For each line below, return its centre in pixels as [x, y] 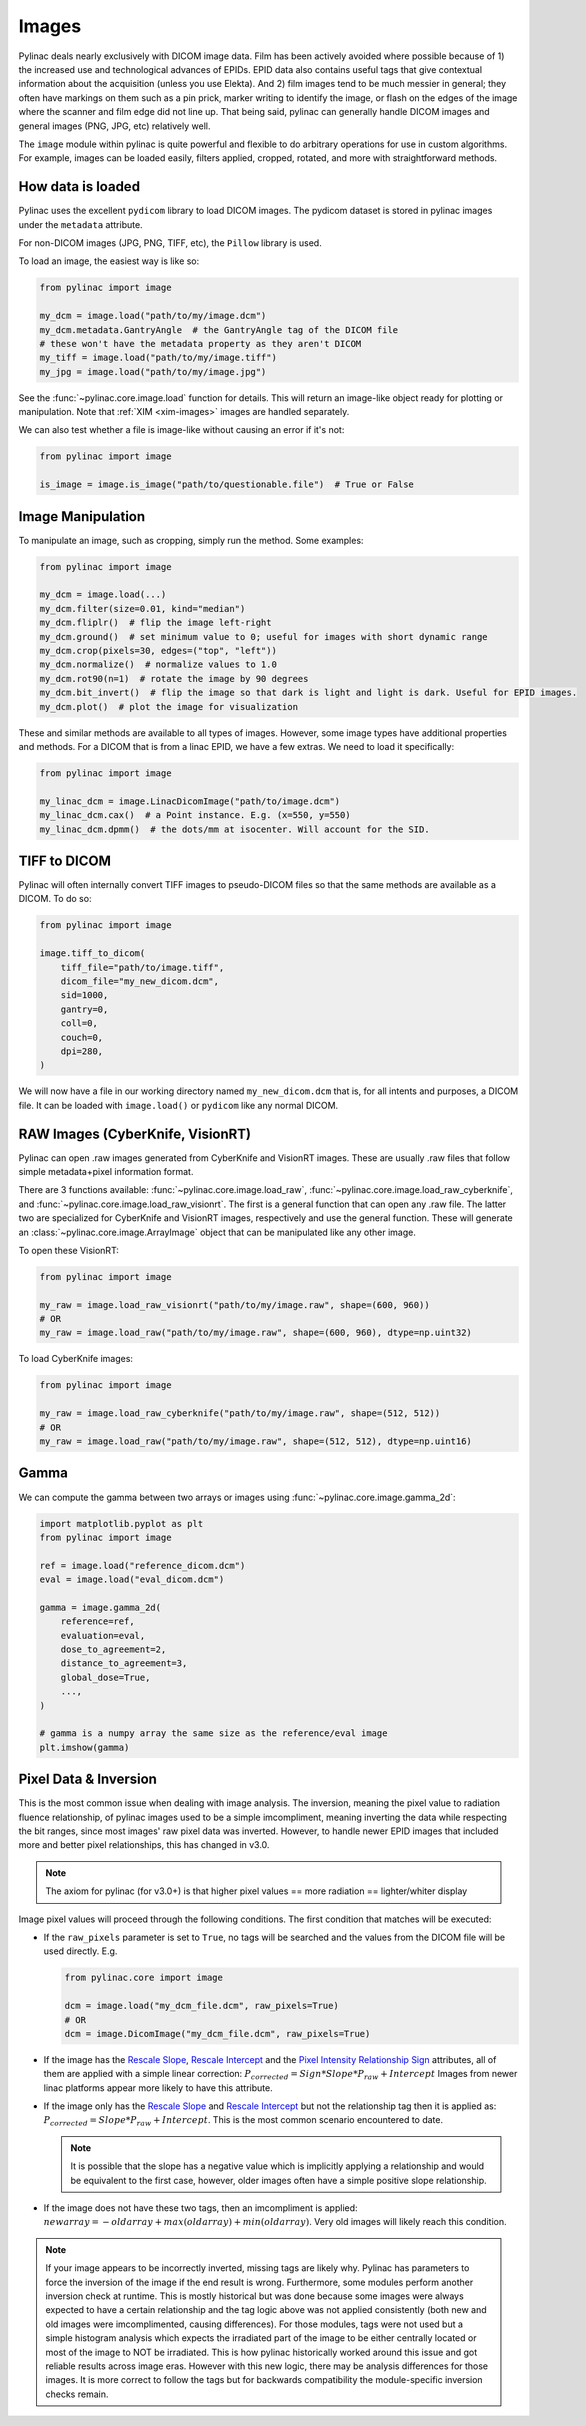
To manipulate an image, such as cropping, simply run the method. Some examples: [191, 540]
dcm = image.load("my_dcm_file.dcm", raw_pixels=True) [201, 2006]
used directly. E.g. [80, 1951]
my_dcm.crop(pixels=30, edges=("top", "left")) [158, 651]
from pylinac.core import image [144, 1978]
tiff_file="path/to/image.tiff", [142, 967]
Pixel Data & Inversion [87, 1779]
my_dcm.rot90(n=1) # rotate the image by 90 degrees [174, 678]
